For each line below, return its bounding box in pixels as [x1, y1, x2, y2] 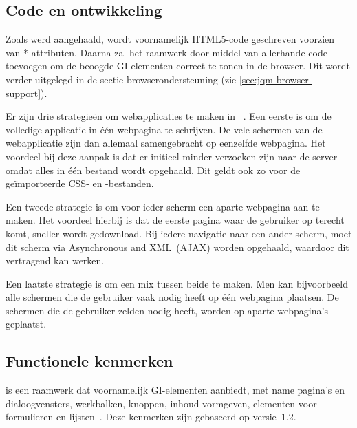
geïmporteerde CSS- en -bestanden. [6, 176, 154, 191]
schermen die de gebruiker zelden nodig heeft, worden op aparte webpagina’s [6, 303, 328, 317]
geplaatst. [6, 317, 47, 331]
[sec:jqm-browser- [239, 72, 312, 86]
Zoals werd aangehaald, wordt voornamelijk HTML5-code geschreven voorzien [6, 32, 335, 46]
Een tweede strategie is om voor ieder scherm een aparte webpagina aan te [6, 199, 320, 213]
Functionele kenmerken [6, 350, 173, 372]
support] [6, 85, 41, 100]
